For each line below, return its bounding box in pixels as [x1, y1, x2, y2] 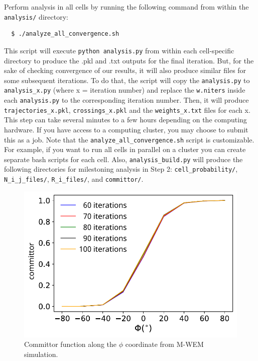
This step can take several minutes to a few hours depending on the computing [4, 114, 247, 125]
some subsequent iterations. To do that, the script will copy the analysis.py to [4, 75, 250, 85]
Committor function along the [24, 339, 117, 349]
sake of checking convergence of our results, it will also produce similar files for [4, 65, 246, 76]
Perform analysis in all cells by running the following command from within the [4, 2, 249, 12]
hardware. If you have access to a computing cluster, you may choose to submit [4, 124, 248, 134]
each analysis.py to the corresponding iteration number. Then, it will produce [4, 95, 249, 105]
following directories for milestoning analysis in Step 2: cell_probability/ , [4, 164, 238, 174]
